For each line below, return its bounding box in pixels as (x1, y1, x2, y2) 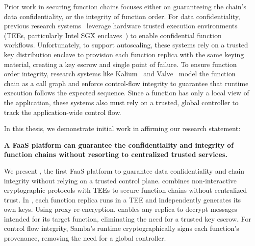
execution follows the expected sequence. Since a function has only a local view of (4, 88, 249, 98)
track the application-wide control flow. (4, 107, 122, 117)
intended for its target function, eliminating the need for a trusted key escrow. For (4, 213, 251, 224)
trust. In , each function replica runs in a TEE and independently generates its (4, 194, 241, 204)
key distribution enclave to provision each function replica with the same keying (4, 49, 244, 59)
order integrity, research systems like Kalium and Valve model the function (4, 68, 236, 79)
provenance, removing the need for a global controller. (4, 233, 166, 243)
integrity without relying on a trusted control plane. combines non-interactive (4, 175, 237, 185)
